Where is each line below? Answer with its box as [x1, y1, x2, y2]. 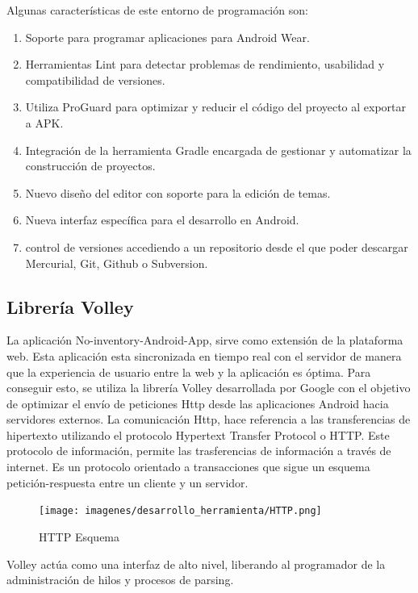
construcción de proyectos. [25, 157, 156, 174]
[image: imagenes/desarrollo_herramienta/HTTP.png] [39, 505, 322, 517]
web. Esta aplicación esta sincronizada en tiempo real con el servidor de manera [6, 347, 402, 364]
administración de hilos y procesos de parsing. [6, 571, 234, 588]
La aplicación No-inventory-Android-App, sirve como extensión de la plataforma [6, 332, 403, 349]
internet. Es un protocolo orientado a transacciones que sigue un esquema [6, 458, 370, 475]
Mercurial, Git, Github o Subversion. [25, 254, 208, 271]
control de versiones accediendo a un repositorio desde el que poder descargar [25, 238, 408, 255]
